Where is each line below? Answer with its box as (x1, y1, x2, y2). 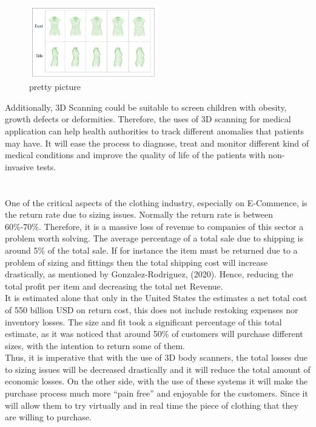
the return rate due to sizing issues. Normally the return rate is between (5, 208, 274, 221)
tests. (36, 160, 56, 173)
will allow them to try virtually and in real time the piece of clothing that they (5, 398, 298, 411)
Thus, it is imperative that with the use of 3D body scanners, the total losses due (5, 351, 308, 364)
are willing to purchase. (5, 411, 92, 423)
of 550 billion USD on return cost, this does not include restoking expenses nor (5, 303, 298, 316)
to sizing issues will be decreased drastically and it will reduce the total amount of (5, 363, 311, 375)
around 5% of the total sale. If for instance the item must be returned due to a (5, 243, 298, 256)
